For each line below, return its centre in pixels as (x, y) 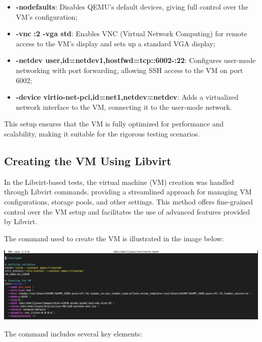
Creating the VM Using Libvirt (88, 160)
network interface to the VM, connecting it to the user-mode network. (124, 107)
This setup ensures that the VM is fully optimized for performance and (114, 124)
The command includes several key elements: (73, 333)
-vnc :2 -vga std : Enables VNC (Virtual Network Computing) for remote (132, 33)
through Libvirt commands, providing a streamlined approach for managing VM (128, 192)
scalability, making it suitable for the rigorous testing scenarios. (102, 133)
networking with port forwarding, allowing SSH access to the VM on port (129, 70)
